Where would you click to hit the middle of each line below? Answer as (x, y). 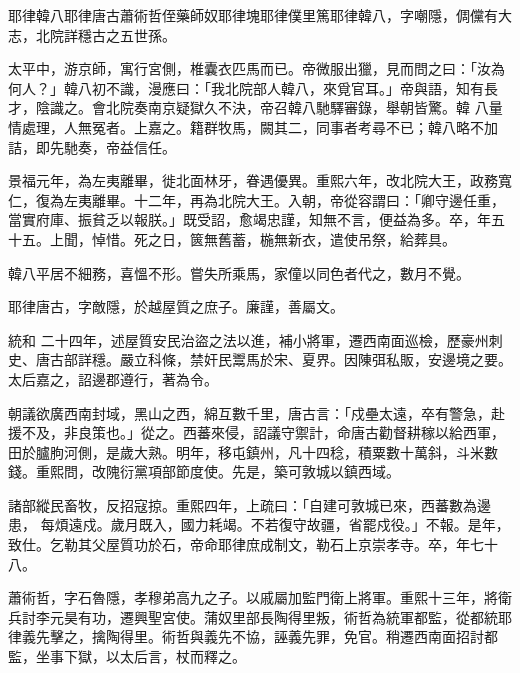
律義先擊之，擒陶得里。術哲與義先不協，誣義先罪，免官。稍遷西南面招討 (246, 636)
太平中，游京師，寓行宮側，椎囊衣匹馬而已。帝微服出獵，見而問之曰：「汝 (249, 68)
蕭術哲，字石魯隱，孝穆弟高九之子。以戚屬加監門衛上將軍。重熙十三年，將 (253, 597)
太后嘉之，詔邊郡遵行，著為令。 (113, 378)
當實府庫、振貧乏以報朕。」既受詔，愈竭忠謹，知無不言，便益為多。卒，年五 (256, 219)
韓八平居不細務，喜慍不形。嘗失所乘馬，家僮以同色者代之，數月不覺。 (239, 272)
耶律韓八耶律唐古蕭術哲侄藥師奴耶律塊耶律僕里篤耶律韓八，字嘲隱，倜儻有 (253, 15)
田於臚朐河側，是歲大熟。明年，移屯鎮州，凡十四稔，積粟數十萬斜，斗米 (246, 451)
